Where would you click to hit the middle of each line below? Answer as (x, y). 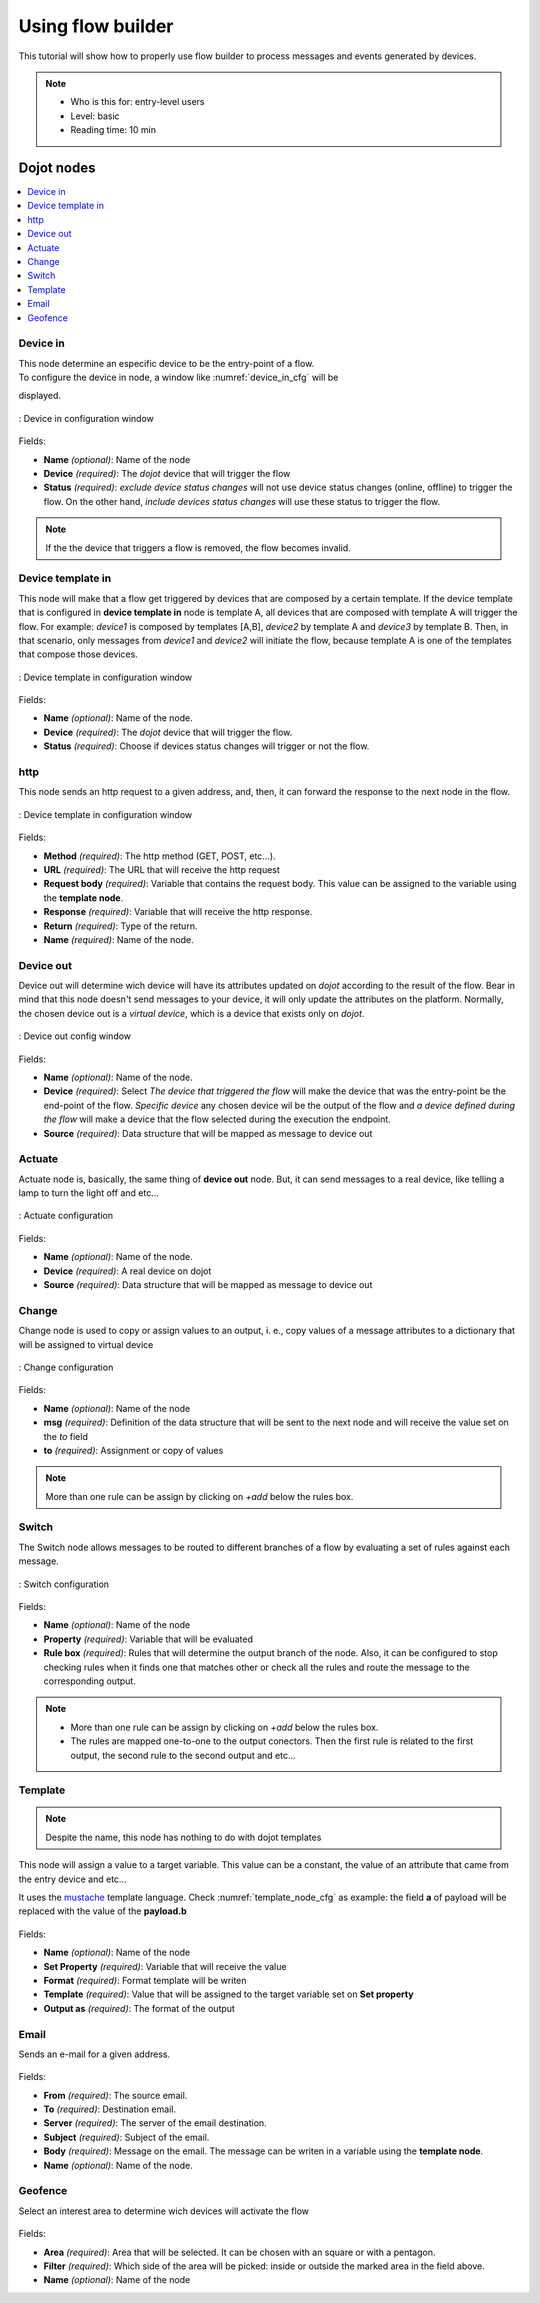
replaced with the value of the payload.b (102, 1911)
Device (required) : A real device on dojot (127, 1271)
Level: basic (95, 116)
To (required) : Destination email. (110, 2109)
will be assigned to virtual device (86, 1344)
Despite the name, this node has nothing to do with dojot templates (183, 1837)
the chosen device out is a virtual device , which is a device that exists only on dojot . (191, 1013)
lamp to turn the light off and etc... (88, 1193)
